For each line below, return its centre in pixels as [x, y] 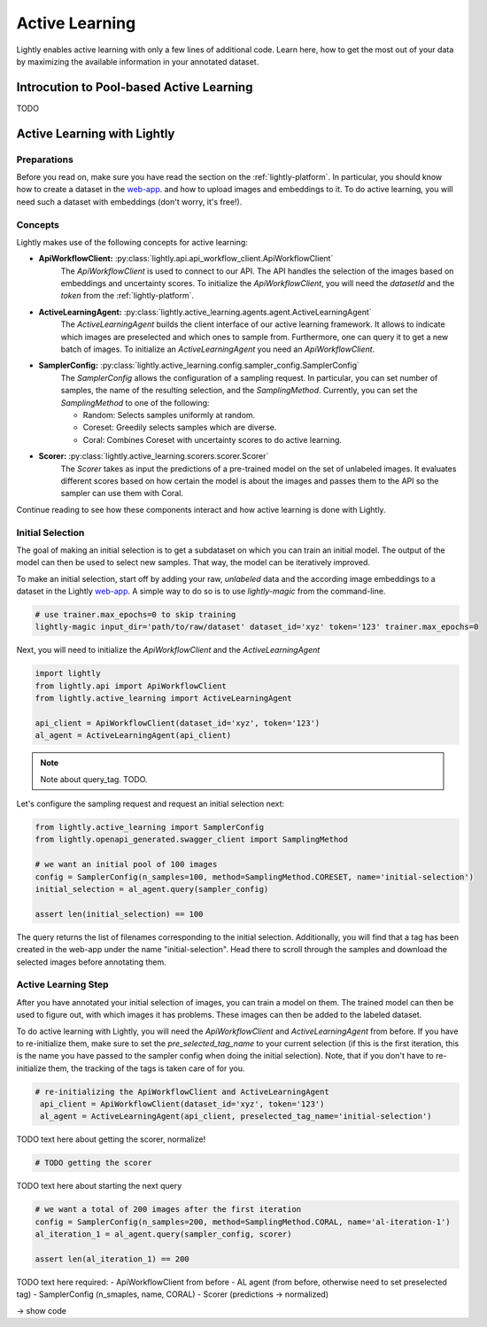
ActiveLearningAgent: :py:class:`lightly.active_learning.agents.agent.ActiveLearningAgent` [205, 312]
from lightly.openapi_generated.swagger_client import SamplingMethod [192, 840]
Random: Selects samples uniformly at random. [169, 415]
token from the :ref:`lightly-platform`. [128, 296]
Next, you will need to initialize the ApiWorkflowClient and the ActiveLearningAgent [168, 650]
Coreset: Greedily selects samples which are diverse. [180, 427]
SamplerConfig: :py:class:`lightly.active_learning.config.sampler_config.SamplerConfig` [199, 365]
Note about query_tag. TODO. [94, 779]
